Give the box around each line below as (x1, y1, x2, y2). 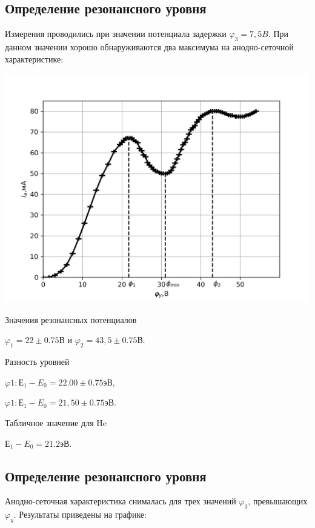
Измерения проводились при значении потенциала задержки (5, 27, 227, 40)
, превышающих (248, 495, 308, 507)
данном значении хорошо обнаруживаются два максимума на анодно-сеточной (5, 41, 294, 53)
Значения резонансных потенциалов (5, 313, 137, 326)
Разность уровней (5, 355, 70, 368)
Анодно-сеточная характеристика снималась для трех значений (5, 495, 236, 507)
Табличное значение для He (5, 416, 107, 429)
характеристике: (5, 52, 64, 65)
